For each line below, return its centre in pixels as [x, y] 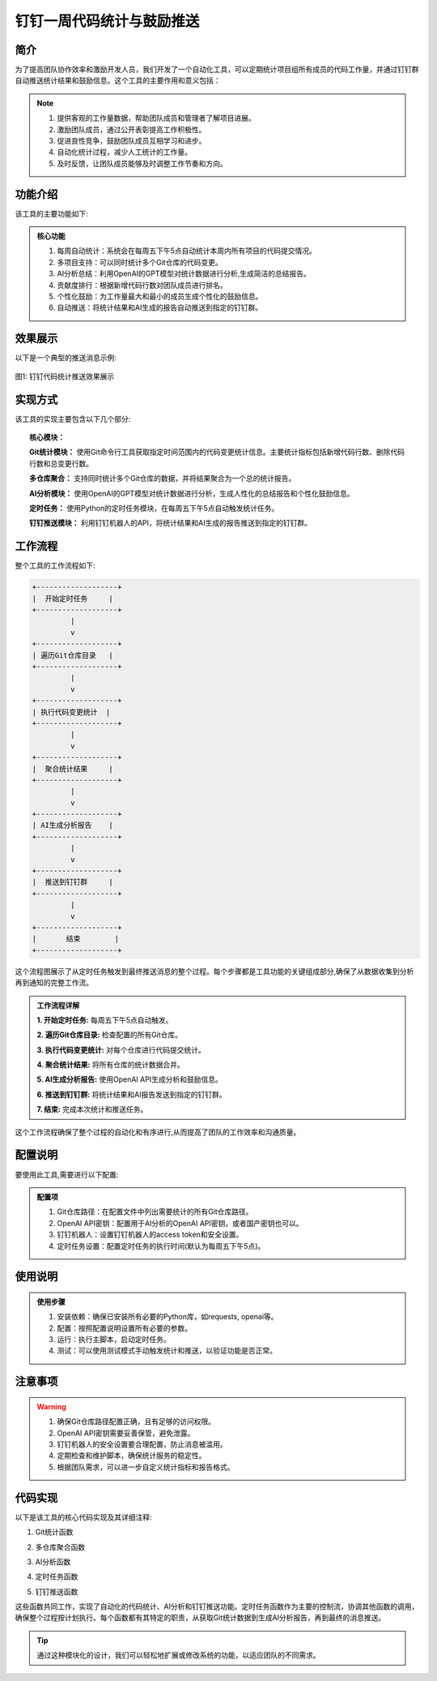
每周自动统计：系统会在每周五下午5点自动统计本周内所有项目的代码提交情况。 [187, 251]
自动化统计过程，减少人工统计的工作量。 [124, 152]
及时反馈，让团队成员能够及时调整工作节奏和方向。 [142, 163]
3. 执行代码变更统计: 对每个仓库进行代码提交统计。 [121, 1049]
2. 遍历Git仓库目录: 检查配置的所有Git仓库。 [109, 1035]
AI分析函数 [53, 1562]
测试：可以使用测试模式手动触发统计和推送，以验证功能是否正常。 [167, 1351]
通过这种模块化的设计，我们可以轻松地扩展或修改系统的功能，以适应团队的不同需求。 [178, 1655]
